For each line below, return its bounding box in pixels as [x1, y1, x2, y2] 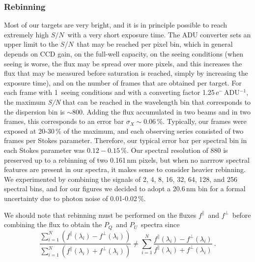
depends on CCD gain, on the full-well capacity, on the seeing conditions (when [4, 49, 243, 58]
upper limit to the [4, 39, 58, 49]
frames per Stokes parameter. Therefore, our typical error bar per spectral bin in [4, 135, 247, 146]
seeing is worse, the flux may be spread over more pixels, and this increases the [4, 58, 242, 68]
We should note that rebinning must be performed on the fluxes [4, 209, 197, 220]
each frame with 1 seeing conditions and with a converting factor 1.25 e [4, 87, 219, 97]
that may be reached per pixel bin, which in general [77, 39, 233, 49]
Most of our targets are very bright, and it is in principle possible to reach [4, 20, 227, 30]
